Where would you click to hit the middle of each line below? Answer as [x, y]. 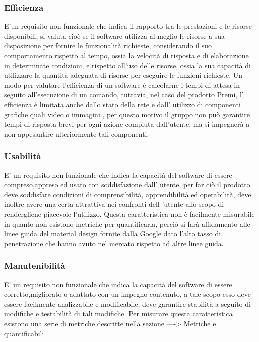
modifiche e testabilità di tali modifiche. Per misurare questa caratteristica [118, 314]
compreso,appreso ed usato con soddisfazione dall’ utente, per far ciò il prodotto [127, 185]
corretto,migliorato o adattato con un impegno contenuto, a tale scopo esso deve [127, 294]
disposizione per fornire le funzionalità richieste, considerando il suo [108, 45]
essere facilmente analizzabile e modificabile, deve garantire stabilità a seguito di [127, 304]
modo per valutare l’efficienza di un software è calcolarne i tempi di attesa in [122, 84]
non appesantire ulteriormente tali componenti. [77, 133]
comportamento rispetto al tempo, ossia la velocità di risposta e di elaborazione [126, 55]
